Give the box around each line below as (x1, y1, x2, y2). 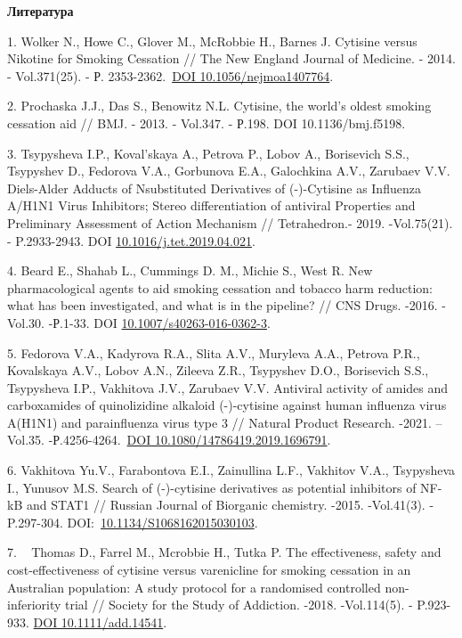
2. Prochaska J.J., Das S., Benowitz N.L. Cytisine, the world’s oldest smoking (7, 96, 432, 115)
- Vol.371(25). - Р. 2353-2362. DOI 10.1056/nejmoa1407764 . (7, 66, 334, 85)
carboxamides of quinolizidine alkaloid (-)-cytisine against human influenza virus (7, 396, 447, 414)
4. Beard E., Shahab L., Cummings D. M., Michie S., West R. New (7, 261, 373, 280)
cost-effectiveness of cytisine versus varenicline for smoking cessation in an (7, 560, 411, 579)
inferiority (7, 595, 61, 614)
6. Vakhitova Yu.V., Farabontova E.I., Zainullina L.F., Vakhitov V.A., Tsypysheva (7, 461, 456, 479)
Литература (7, 2, 74, 20)
